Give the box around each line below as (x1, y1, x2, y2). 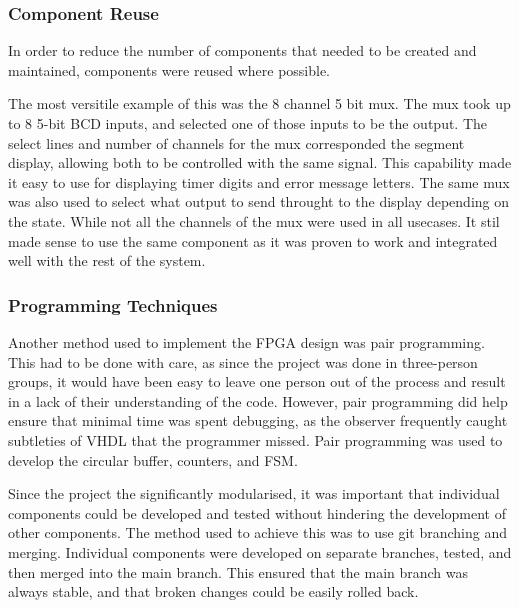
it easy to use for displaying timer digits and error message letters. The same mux (8, 171, 510, 192)
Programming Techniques (8, 292, 218, 317)
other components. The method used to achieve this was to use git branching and (8, 522, 507, 543)
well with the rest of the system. (8, 250, 206, 271)
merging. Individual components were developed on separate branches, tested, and (8, 541, 512, 562)
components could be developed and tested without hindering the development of (8, 502, 506, 523)
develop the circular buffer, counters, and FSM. (8, 449, 298, 470)
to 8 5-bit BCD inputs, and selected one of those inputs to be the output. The (8, 113, 488, 133)
